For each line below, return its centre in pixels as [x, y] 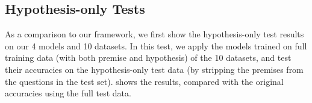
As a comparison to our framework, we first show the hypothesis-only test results [154, 34]
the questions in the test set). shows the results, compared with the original [144, 81]
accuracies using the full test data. [68, 93]
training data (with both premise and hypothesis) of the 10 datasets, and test [148, 58]
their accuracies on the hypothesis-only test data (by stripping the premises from [154, 69]
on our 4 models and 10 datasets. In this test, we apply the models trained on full [156, 45]
